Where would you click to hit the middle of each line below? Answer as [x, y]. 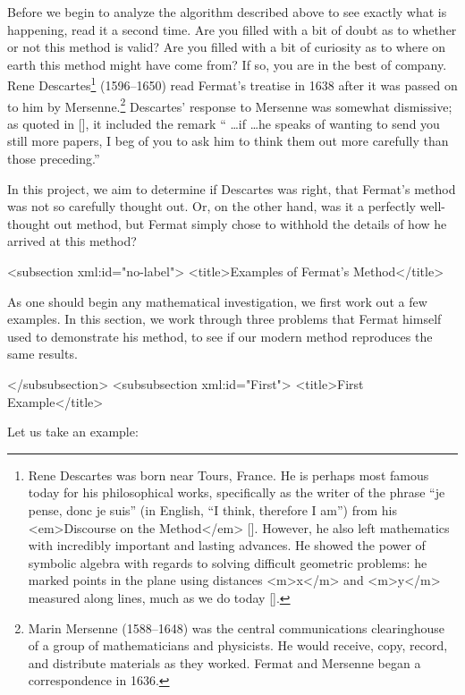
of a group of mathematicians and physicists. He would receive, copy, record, [238, 645]
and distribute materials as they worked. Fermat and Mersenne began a [224, 662]
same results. [42, 354]
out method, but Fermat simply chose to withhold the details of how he [250, 223]
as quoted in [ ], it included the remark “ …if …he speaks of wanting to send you [224, 123]
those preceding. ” [54, 159]
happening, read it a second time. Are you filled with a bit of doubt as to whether [232, 29]
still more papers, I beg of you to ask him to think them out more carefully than [228, 141]
